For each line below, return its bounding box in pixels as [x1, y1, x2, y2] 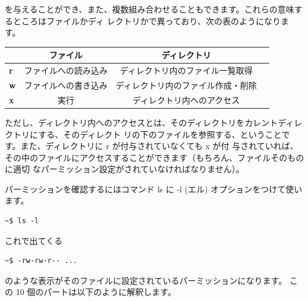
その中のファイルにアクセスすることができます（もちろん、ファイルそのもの [5, 151, 304, 163]
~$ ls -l [5, 217, 39, 226]
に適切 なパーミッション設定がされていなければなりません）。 [5, 163, 244, 175]
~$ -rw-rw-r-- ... [5, 256, 77, 265]
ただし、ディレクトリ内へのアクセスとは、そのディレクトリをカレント [5, 116, 278, 128]
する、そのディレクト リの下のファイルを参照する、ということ [38, 128, 282, 140]
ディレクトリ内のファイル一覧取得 [120, 64, 253, 77]
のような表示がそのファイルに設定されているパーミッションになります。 [5, 274, 287, 286]
